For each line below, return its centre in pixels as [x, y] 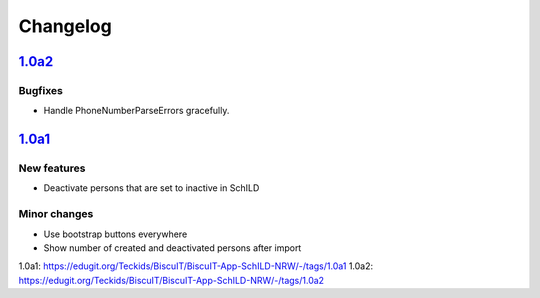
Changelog [65, 26]
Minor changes [56, 214]
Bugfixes [41, 90]
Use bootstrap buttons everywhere [115, 234]
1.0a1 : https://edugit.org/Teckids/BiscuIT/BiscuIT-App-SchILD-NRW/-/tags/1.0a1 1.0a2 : [196, 266]
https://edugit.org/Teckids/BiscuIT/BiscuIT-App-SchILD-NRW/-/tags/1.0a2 [171, 280]
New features [52, 168]
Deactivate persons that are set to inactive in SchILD [151, 188]
